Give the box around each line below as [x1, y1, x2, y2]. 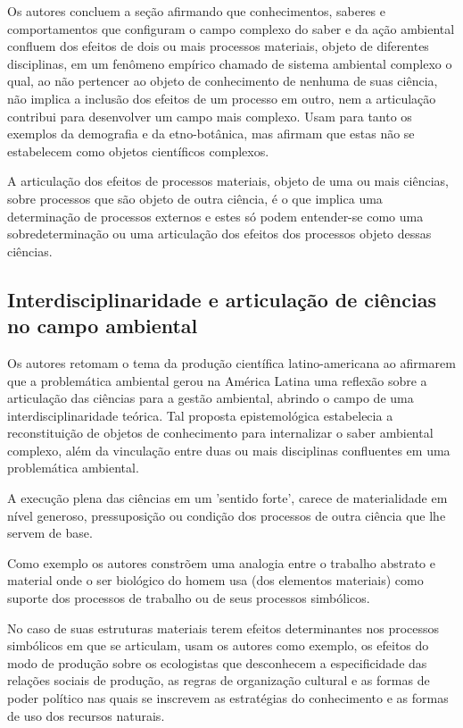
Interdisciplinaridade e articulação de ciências [7, 285, 436, 313]
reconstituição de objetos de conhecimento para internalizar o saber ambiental [7, 423, 434, 442]
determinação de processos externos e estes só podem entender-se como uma [7, 206, 424, 225]
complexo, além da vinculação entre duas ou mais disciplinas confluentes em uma [7, 440, 451, 459]
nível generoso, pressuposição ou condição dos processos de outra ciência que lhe [7, 506, 446, 524]
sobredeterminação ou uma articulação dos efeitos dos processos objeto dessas [7, 224, 432, 243]
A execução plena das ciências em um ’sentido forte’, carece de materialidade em [7, 489, 448, 507]
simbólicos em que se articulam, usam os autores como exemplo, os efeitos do [7, 636, 429, 655]
